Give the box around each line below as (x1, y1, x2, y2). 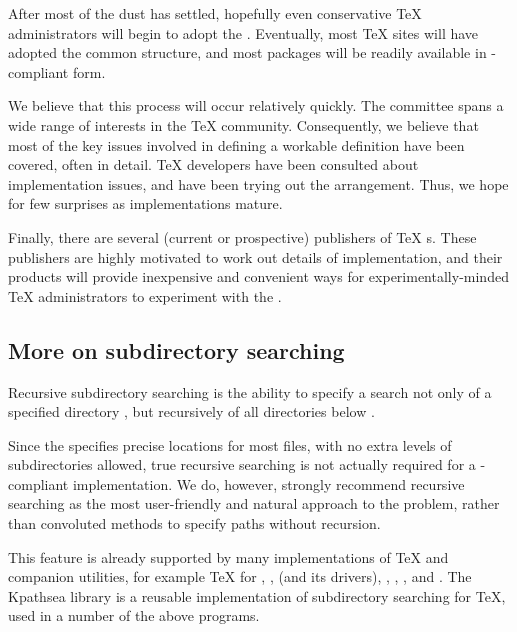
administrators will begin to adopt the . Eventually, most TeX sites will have (8, 22, 479, 43)
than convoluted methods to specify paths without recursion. (8, 513, 381, 534)
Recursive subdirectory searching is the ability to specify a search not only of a (8, 381, 492, 402)
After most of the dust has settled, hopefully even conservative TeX (8, 3, 422, 23)
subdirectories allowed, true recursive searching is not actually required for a (8, 454, 476, 475)
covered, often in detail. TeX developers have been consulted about (8, 154, 419, 175)
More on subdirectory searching (8, 334, 345, 365)
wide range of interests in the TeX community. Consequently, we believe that (8, 114, 479, 135)
